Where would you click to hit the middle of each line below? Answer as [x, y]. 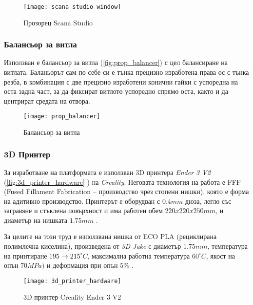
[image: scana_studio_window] [72, 7]
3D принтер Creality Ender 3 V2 [72, 296]
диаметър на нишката [36, 220]
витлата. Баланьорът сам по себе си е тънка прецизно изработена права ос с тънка [126, 72]
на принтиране [26, 255]
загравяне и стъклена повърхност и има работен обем [83, 210]
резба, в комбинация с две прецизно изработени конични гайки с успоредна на [121, 81]
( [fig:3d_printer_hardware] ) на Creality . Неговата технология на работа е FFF [122, 182]
